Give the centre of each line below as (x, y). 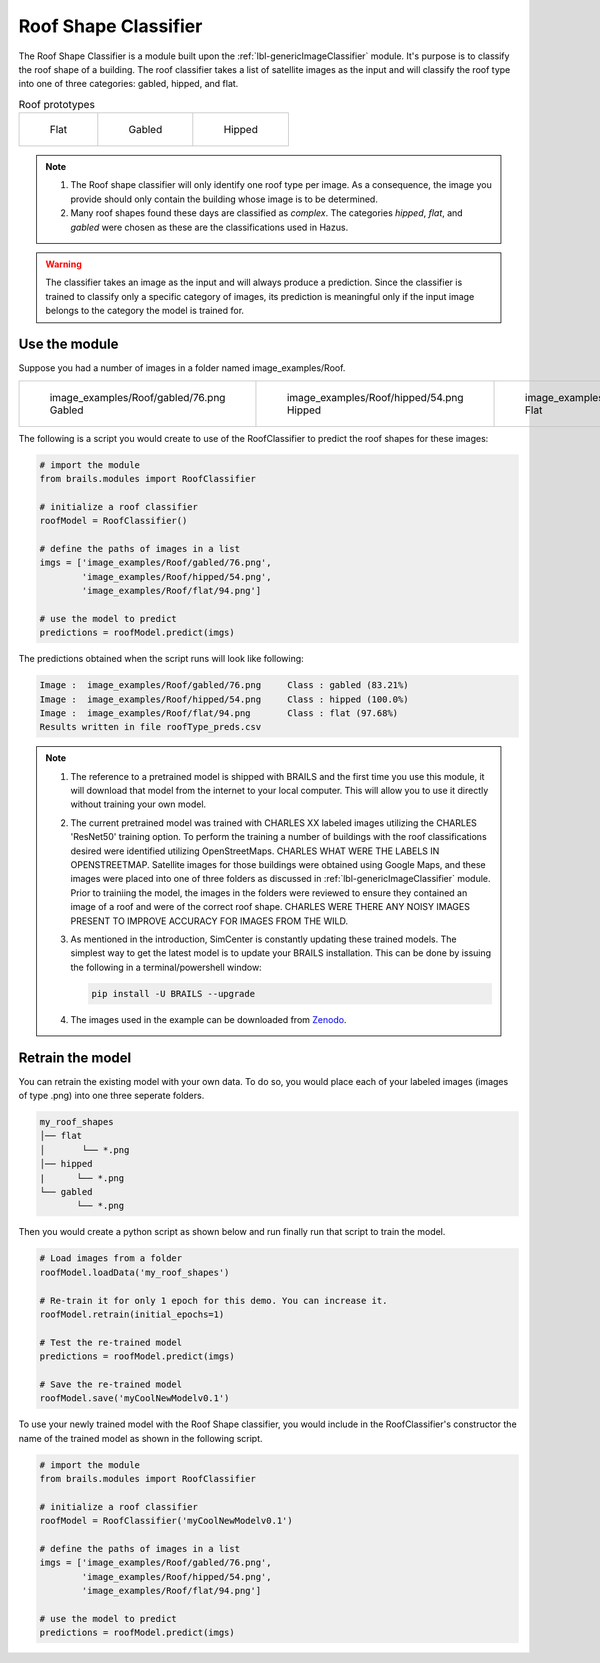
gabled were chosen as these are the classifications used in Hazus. (209, 227)
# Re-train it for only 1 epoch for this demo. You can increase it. (213, 1300)
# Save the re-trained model (111, 1384)
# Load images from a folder (111, 1258)
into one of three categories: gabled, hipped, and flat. (128, 84)
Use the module (68, 344)
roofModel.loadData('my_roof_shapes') (134, 1272)
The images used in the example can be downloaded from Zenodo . (208, 1019)
